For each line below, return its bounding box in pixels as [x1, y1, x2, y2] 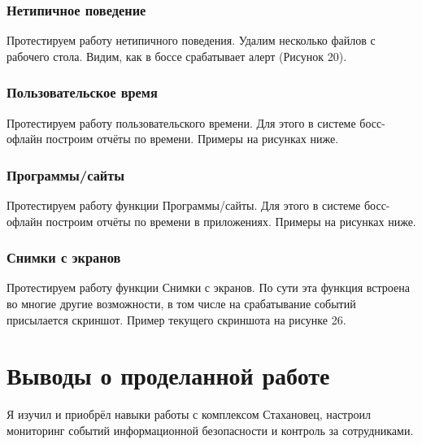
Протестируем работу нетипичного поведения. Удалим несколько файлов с [7, 32, 376, 49]
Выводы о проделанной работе [7, 359, 330, 392]
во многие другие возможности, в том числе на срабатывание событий [7, 295, 356, 312]
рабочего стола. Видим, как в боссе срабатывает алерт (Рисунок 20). [7, 47, 347, 64]
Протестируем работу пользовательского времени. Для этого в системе [7, 114, 356, 131]
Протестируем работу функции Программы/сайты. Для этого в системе [7, 197, 361, 214]
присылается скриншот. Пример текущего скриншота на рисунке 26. [7, 311, 346, 328]
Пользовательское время [7, 82, 158, 102]
